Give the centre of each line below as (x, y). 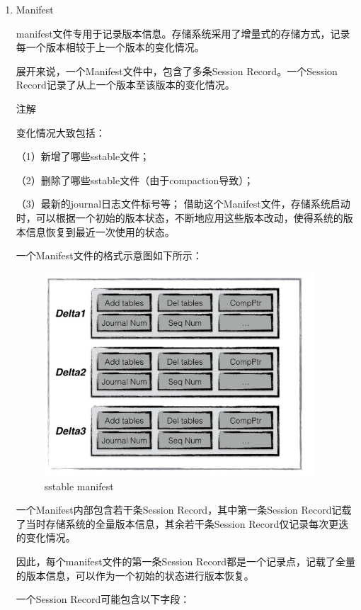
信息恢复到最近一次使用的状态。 (100, 231)
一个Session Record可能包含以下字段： (103, 599)
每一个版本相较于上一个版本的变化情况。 (110, 47)
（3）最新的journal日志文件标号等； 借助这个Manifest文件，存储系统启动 (183, 204)
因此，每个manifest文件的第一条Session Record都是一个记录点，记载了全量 (185, 561)
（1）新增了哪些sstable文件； (83, 156)
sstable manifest (79, 486)
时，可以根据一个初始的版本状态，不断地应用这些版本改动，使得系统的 (179, 217)
